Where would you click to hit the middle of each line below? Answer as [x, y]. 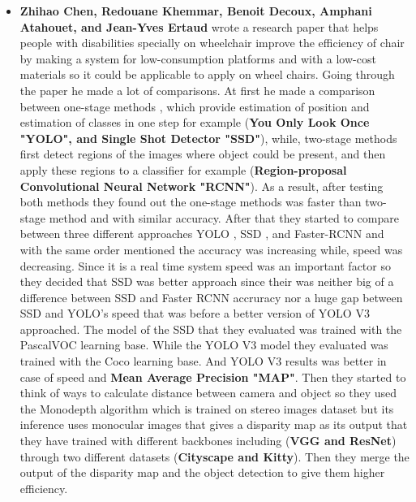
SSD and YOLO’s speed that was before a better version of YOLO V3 [195, 313]
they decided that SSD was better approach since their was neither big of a [207, 281]
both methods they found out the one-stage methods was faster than [191, 202]
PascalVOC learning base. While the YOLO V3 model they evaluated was [204, 345]
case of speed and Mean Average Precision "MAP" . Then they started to [213, 376]
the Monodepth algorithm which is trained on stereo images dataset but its [207, 408]
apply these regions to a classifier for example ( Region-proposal [183, 169]
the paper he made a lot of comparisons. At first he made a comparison [197, 90]
